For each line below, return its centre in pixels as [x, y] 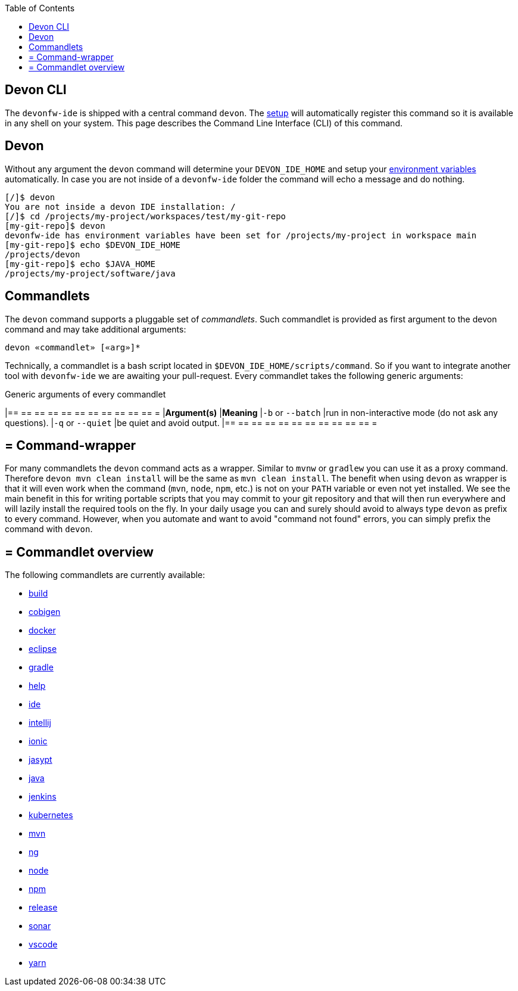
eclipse [43, 649]
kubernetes [51, 815]
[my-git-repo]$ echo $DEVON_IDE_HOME [93, 245]
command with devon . [49, 529]
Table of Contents [40, 8]
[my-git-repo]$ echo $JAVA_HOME [80, 264]
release [43, 908]
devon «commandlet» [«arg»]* [73, 347]
